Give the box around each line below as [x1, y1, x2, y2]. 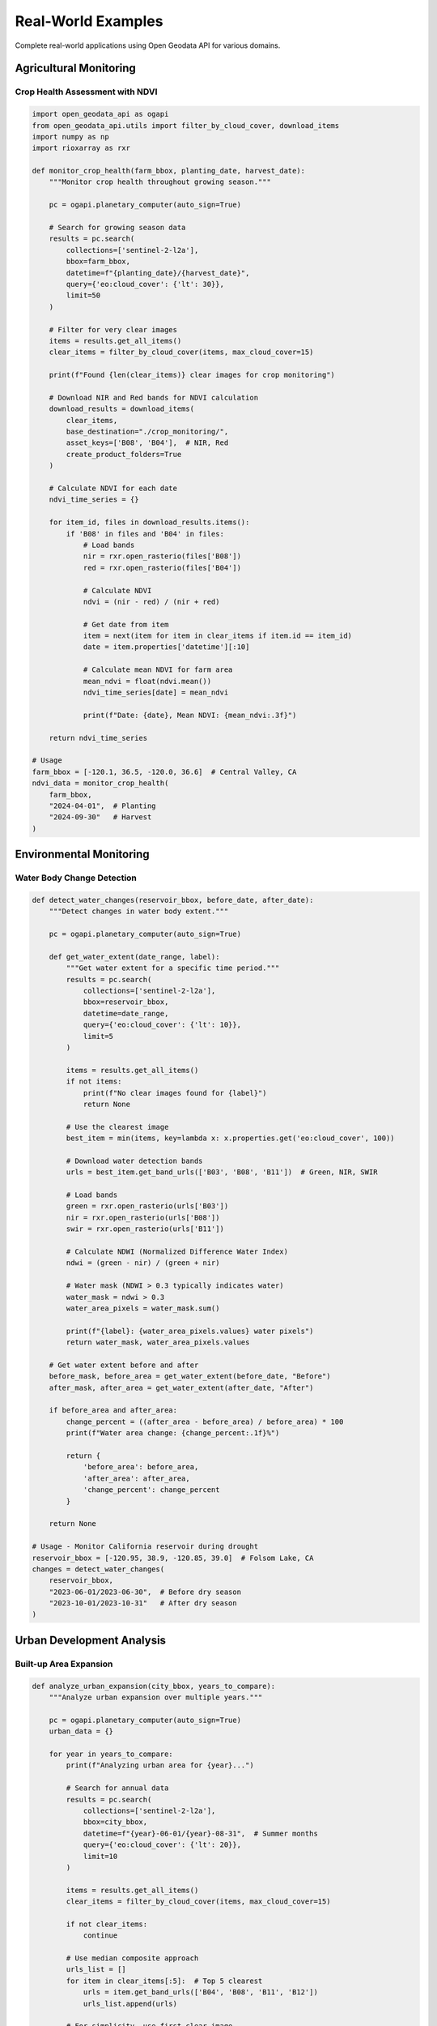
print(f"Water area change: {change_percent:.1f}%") [66, 1429, 280, 1438]
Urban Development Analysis [15, 1633, 166, 1647]
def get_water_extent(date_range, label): [49, 952, 220, 961]
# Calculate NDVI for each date [49, 484, 178, 493]
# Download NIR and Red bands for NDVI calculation [49, 393, 259, 402]
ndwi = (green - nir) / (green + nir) [66, 1259, 220, 1267]
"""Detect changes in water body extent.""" [49, 907, 229, 916]
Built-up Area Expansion [15, 1658, 113, 1669]
